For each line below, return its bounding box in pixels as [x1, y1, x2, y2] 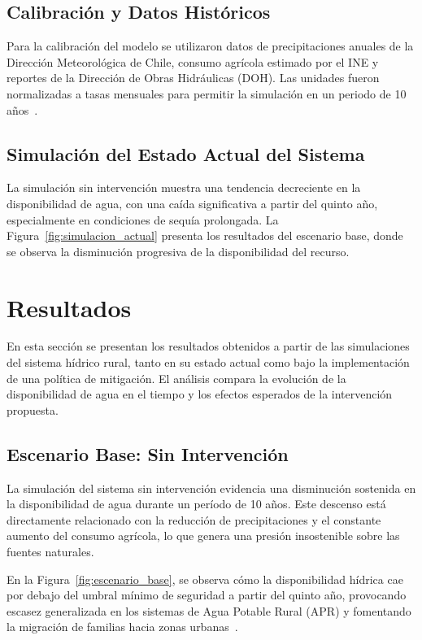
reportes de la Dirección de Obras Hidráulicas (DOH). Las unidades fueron [7, 69, 380, 86]
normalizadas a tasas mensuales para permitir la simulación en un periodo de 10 [7, 85, 407, 102]
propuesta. [7, 401, 59, 418]
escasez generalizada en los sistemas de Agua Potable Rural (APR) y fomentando [7, 602, 411, 619]
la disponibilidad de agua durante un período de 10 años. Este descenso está [7, 495, 386, 512]
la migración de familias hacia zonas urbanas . [7, 618, 238, 635]
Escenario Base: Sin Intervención [7, 441, 289, 466]
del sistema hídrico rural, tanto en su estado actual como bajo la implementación [7, 354, 410, 371]
